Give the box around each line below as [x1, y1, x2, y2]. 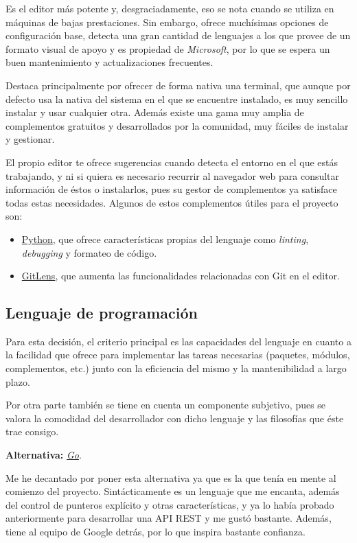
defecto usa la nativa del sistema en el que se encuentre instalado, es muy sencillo [5, 91, 348, 106]
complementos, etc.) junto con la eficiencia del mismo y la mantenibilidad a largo [5, 361, 347, 376]
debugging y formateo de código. [21, 245, 157, 259]
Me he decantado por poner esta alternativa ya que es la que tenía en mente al [5, 470, 336, 485]
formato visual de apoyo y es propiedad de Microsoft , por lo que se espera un [5, 41, 330, 56]
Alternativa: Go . [5, 448, 82, 462]
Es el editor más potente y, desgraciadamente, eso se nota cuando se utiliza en [5, 1, 334, 15]
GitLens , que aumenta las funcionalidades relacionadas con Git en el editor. [21, 268, 340, 283]
